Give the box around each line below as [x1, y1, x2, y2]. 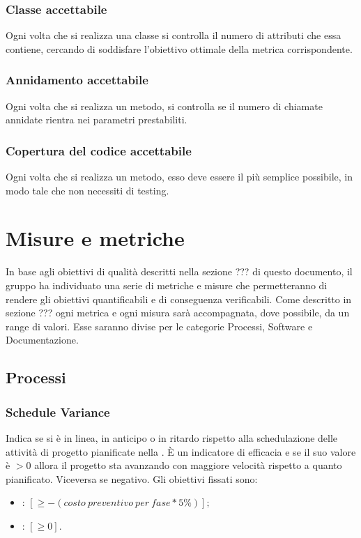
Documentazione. [6, 332, 79, 347]
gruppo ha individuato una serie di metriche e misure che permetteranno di [6, 277, 328, 292]
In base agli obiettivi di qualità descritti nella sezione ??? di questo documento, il [6, 264, 353, 279]
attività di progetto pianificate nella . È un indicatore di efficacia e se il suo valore [6, 444, 356, 459]
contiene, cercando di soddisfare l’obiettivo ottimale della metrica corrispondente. [6, 41, 353, 56]
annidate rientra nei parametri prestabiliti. [6, 112, 187, 127]
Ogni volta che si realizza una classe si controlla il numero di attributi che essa [6, 28, 341, 43]
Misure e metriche [6, 224, 185, 252]
